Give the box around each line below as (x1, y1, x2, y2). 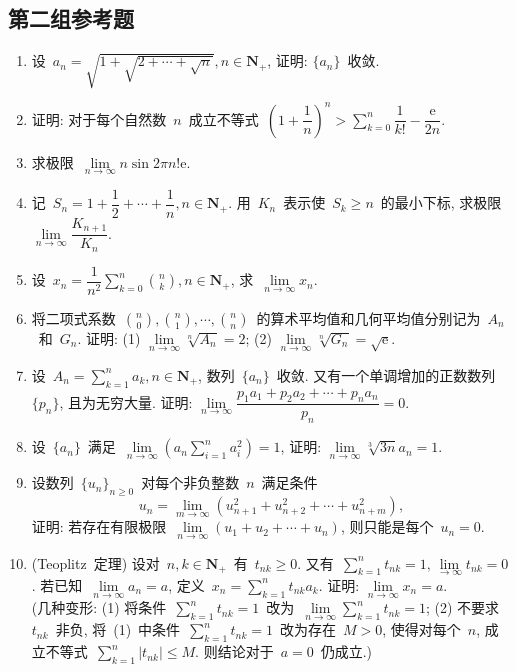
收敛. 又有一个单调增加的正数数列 (276, 364, 496, 385)
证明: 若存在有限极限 (31, 516, 167, 537)
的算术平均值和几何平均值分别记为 (256, 307, 481, 328)
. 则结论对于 (195, 641, 274, 662)
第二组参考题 (8, 3, 134, 34)
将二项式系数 (31, 307, 116, 328)
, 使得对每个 (382, 619, 461, 640)
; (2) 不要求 (425, 597, 500, 618)
